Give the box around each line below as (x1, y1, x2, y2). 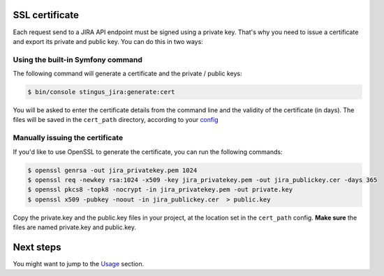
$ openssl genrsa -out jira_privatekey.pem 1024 (27, 166, 198, 174)
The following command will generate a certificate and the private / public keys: (13, 70, 242, 78)
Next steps (13, 241, 61, 253)
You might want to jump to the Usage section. (13, 259, 145, 268)
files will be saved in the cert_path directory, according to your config (13, 116, 219, 124)
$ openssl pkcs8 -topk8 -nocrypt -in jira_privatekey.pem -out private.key (27, 185, 293, 194)
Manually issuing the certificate (13, 133, 124, 143)
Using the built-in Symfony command (13, 54, 143, 64)
